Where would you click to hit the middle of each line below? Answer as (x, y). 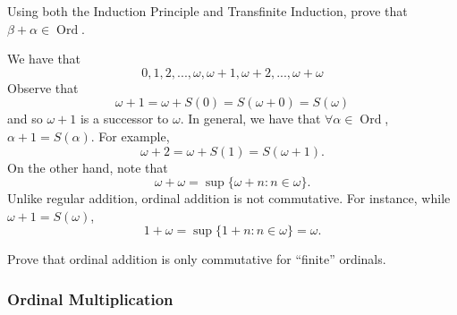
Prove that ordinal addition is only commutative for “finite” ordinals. (197, 259)
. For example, (130, 136)
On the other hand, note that (88, 167)
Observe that (43, 87)
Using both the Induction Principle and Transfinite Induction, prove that (207, 11)
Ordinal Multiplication (90, 298)
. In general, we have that (250, 119)
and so (25, 119)
